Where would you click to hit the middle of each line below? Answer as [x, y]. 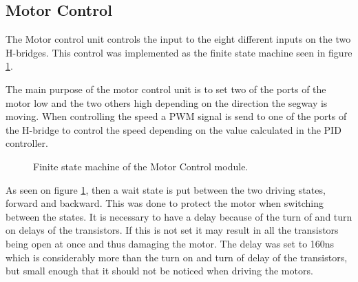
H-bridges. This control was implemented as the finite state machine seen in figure [179, 52]
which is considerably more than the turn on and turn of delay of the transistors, [177, 257]
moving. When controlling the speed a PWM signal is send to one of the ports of [176, 116]
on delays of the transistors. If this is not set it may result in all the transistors [172, 230]
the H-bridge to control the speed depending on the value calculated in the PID [173, 129]
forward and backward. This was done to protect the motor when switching [165, 203]
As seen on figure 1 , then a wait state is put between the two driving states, [166, 189]
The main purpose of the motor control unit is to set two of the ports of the [166, 89]
